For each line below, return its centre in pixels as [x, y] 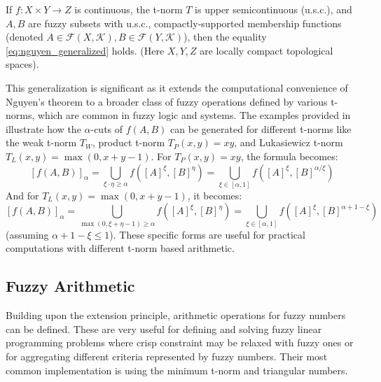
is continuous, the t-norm [129, 9]
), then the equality [225, 37]
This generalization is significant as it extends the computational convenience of [177, 87]
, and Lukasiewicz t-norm [289, 142]
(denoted [25, 37]
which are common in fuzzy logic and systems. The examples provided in [194, 115]
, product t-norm [129, 142]
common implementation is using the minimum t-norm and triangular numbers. [177, 370]
